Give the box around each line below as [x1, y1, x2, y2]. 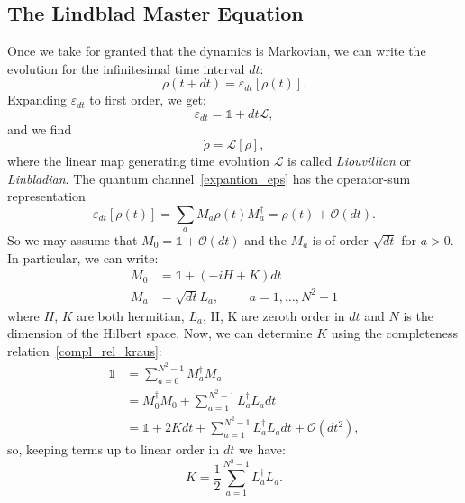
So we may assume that [7, 230, 138, 249]
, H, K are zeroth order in [202, 306, 345, 325]
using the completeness [331, 324, 458, 343]
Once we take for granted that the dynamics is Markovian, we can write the [7, 41, 426, 60]
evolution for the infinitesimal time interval [7, 59, 245, 78]
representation [7, 187, 86, 206]
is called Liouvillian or [287, 151, 412, 170]
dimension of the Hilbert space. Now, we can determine [7, 324, 313, 343]
